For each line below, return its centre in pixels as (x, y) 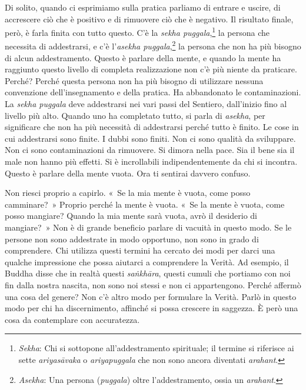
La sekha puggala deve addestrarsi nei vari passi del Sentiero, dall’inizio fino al (146, 104)
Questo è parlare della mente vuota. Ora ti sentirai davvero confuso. (128, 173)
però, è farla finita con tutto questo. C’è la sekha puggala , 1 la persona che (137, 31)
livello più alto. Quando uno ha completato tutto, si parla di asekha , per (135, 115)
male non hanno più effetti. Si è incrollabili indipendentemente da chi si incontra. (151, 161)
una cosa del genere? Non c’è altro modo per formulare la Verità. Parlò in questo (151, 296)
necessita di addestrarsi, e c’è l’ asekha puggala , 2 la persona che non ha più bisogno (153, 45)
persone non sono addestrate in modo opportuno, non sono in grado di (132, 239)
